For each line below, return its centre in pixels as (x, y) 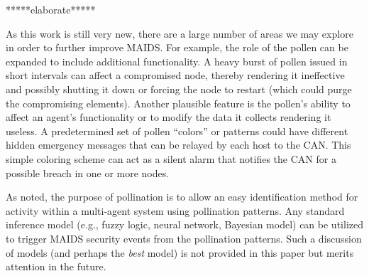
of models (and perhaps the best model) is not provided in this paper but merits (180, 252)
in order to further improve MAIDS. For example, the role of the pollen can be (177, 47)
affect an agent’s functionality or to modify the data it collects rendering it (169, 117)
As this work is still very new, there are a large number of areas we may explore (180, 33)
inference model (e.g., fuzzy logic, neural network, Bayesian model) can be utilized (184, 224)
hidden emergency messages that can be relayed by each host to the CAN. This (178, 145)
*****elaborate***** (51, 9)
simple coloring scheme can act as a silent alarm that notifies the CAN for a (171, 158)
